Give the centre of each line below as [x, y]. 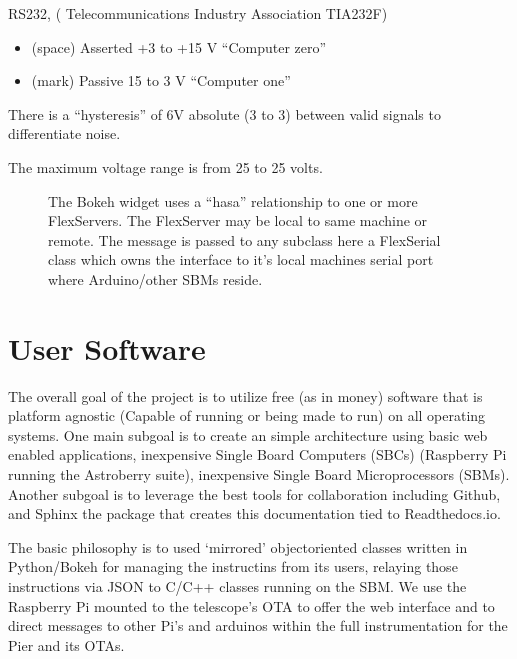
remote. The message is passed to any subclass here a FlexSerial [244, 239]
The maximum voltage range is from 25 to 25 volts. [165, 166]
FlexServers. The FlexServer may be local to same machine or [238, 220]
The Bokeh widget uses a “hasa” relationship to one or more [233, 200]
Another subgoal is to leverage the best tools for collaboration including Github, [254, 493]
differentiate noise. [64, 133]
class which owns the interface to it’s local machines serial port [241, 259]
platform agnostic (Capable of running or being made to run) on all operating [247, 415]
